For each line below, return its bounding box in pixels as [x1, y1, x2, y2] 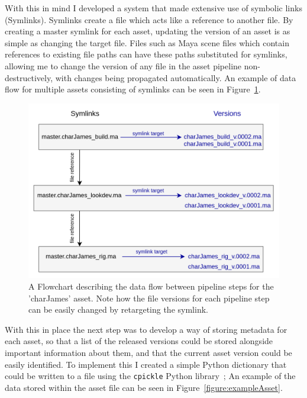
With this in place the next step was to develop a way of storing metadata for [5, 323, 287, 335]
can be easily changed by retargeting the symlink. [28, 303, 208, 316]
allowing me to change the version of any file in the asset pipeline [5, 59, 242, 72]
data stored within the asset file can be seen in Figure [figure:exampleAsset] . [5, 381, 283, 393]
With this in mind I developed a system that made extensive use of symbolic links [5, 2, 302, 14]
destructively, [5, 71, 53, 84]
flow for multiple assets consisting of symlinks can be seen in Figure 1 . [5, 83, 261, 95]
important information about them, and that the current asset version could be [5, 346, 292, 359]
